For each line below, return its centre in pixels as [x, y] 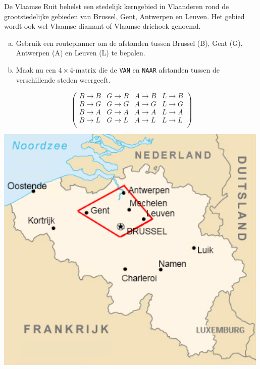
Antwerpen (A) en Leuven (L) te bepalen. [81, 53]
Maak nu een [36, 69]
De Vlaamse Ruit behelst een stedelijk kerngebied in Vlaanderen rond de [117, 6]
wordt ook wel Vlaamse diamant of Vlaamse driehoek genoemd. [102, 26]
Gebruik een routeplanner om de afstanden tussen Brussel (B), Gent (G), [129, 43]
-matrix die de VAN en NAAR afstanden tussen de [146, 69]
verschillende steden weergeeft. [63, 79]
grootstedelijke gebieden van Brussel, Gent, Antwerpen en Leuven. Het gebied [124, 16]
